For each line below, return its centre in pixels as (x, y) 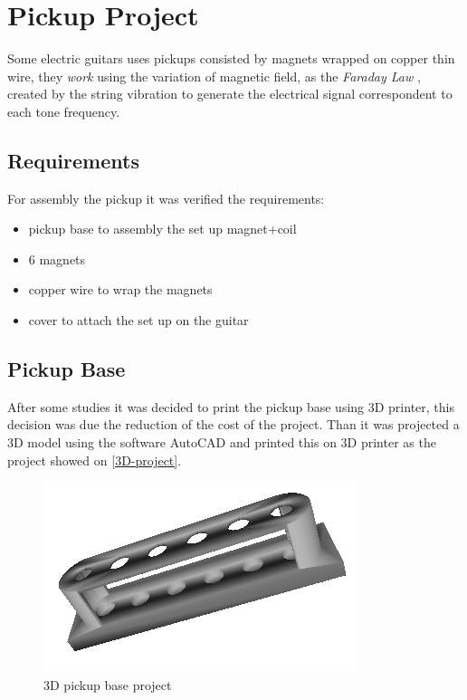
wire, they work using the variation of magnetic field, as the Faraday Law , (214, 76)
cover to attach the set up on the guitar (138, 320)
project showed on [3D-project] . (95, 460)
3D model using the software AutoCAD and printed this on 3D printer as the (222, 442)
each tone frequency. (64, 111)
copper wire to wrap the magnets (120, 289)
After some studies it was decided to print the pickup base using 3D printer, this (231, 406)
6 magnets (57, 259)
